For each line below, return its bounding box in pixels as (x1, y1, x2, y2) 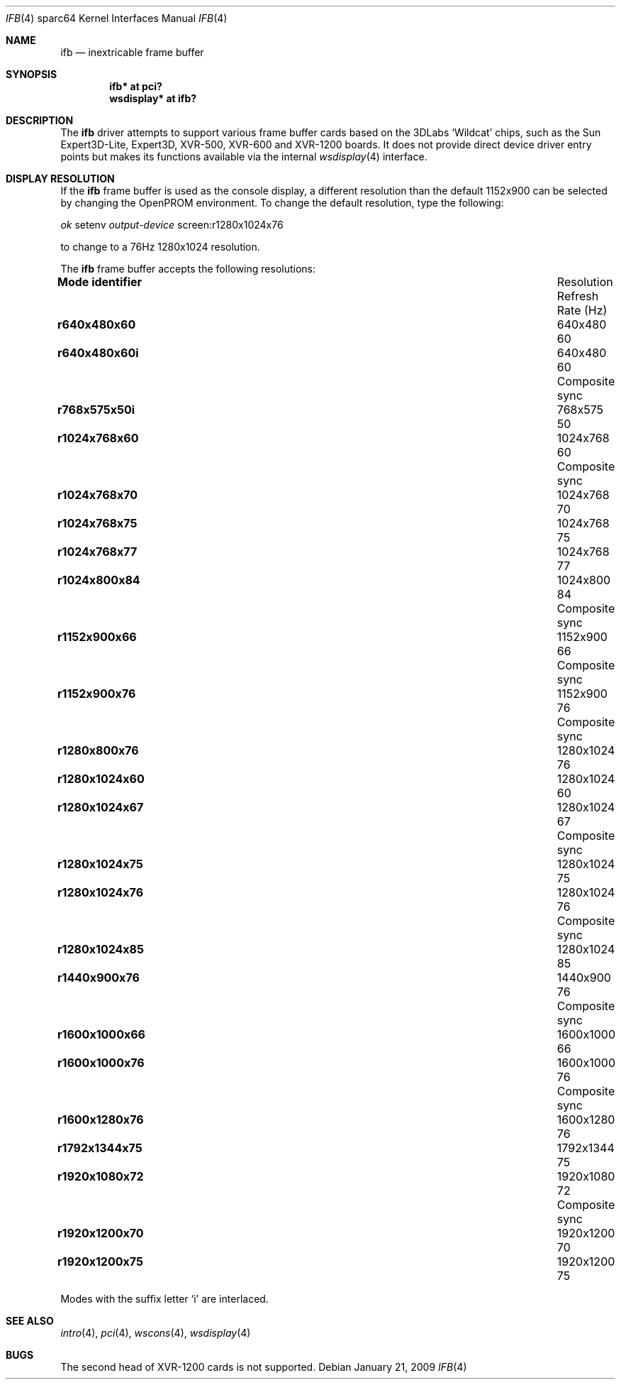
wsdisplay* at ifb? (109, 92, 197, 104)
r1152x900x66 (57, 630, 137, 644)
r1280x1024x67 (57, 800, 144, 814)
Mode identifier (57, 275, 142, 289)
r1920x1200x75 (57, 1254, 143, 1269)
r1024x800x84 (57, 573, 140, 587)
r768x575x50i (57, 403, 135, 417)
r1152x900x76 (57, 686, 136, 701)
